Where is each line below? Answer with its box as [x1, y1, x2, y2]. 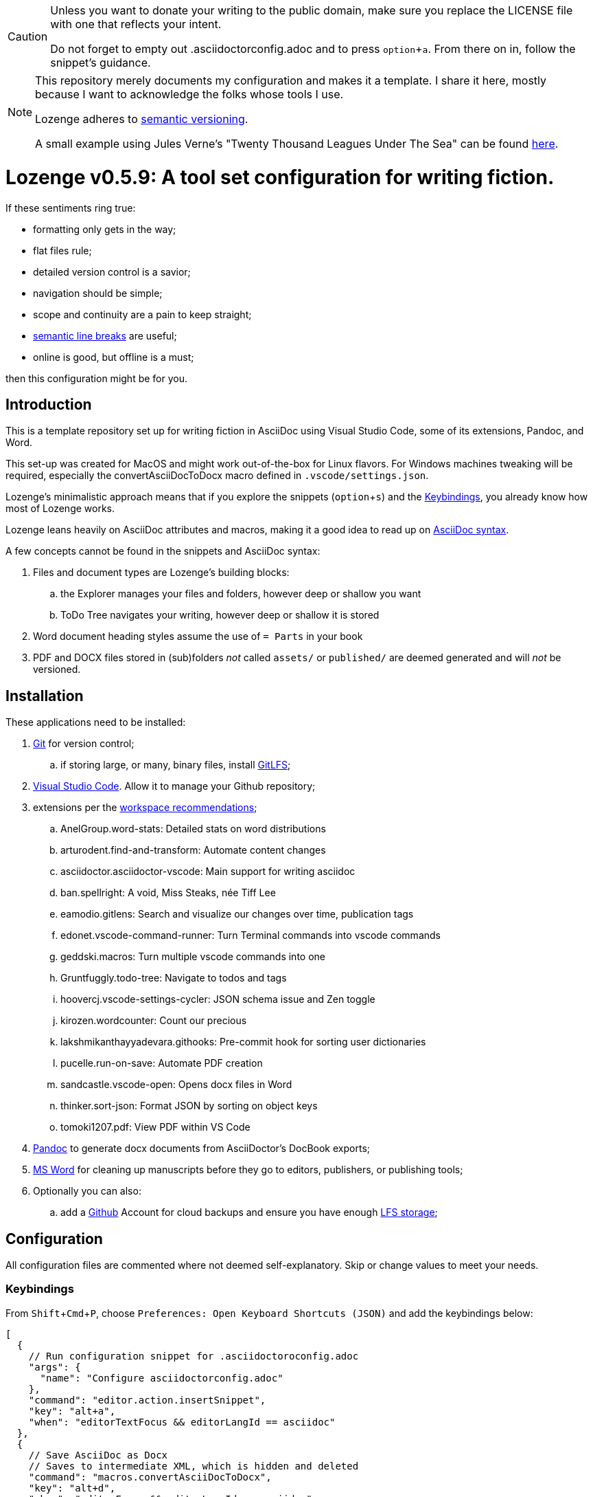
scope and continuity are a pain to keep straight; [33, 308, 252, 320]
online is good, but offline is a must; [33, 351, 194, 363]
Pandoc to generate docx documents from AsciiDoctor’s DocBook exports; [33, 1142, 370, 1155]
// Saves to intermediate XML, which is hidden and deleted [28, 1460, 359, 1472]
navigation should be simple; [33, 287, 163, 299]
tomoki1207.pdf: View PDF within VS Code [60, 1121, 251, 1133]
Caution [8, 30, 48, 43]
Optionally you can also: [33, 1185, 141, 1197]
